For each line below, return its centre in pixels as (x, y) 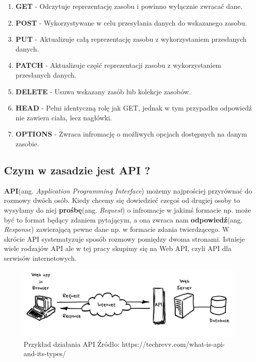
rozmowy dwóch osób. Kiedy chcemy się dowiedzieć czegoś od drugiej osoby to (122, 200)
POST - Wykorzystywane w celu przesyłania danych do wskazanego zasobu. (131, 22)
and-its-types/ (45, 353)
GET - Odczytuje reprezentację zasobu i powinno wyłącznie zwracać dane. (129, 6)
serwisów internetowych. (40, 258)
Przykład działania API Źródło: (72, 344)
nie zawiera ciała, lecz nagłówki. (64, 117)
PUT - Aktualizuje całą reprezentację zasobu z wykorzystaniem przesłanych (131, 39)
